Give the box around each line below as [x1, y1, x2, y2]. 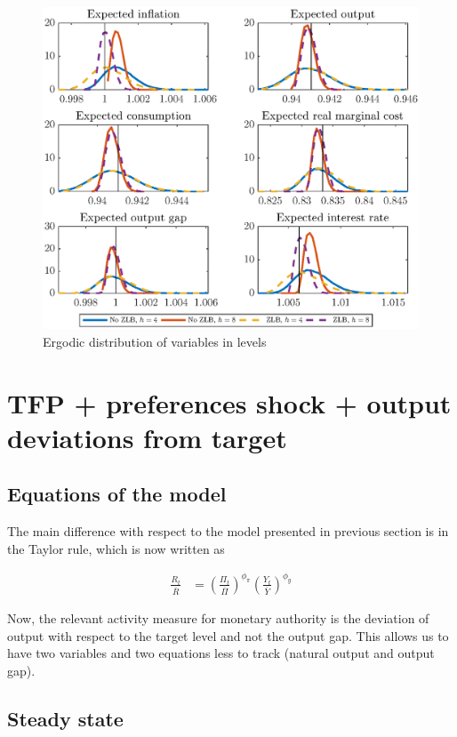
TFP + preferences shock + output [7, 384, 452, 421]
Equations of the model [7, 480, 227, 508]
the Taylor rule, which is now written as [7, 539, 225, 557]
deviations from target [7, 419, 287, 455]
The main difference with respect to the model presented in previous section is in [7, 522, 449, 541]
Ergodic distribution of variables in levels [43, 332, 267, 350]
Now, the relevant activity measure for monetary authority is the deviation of [7, 608, 429, 627]
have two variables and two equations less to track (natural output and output [7, 644, 435, 662]
